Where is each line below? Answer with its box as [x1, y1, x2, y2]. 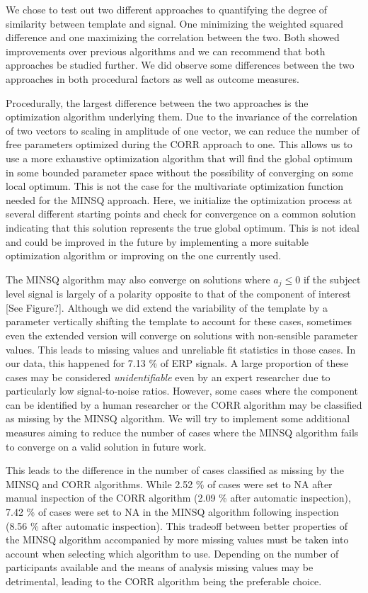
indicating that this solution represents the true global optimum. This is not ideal [6, 220, 360, 235]
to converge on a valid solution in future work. [6, 439, 207, 453]
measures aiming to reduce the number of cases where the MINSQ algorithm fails [6, 425, 359, 440]
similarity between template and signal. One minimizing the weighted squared [6, 16, 344, 30]
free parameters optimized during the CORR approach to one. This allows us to [6, 137, 352, 152]
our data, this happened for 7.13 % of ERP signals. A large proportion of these [6, 356, 349, 371]
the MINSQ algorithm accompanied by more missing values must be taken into [6, 532, 349, 547]
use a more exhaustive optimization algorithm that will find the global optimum [6, 150, 353, 165]
